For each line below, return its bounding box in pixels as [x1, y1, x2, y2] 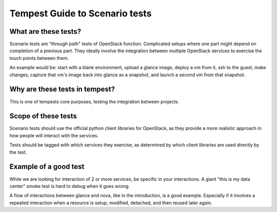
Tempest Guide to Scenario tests [9, 8, 152, 19]
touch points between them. [9, 55, 69, 61]
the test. [9, 149, 27, 155]
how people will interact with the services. [9, 132, 98, 138]
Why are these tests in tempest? [9, 85, 115, 94]
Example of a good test [9, 162, 85, 171]
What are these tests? [9, 27, 82, 36]
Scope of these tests [9, 112, 77, 120]
